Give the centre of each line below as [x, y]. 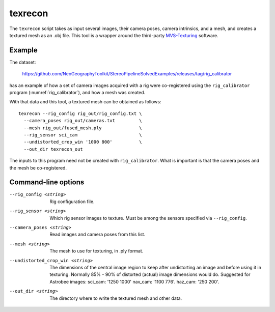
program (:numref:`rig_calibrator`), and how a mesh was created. [77, 93]
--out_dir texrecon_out [53, 149]
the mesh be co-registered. [38, 167]
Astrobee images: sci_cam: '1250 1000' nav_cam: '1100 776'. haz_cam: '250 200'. [134, 281]
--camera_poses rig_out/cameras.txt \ [83, 121]
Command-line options [47, 182]
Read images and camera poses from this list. [98, 235]
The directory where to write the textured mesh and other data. [116, 298]
